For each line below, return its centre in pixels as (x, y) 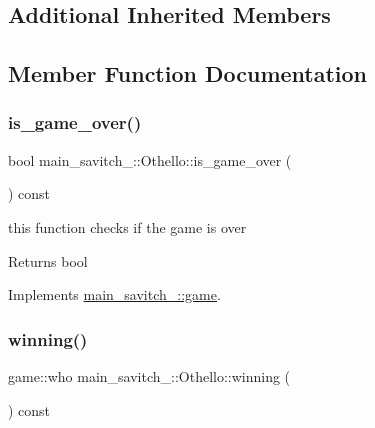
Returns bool (48, 260)
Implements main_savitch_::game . (114, 294)
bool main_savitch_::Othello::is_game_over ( (150, 159)
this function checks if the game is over (127, 226)
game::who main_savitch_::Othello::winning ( (149, 375)
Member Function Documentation (188, 73)
